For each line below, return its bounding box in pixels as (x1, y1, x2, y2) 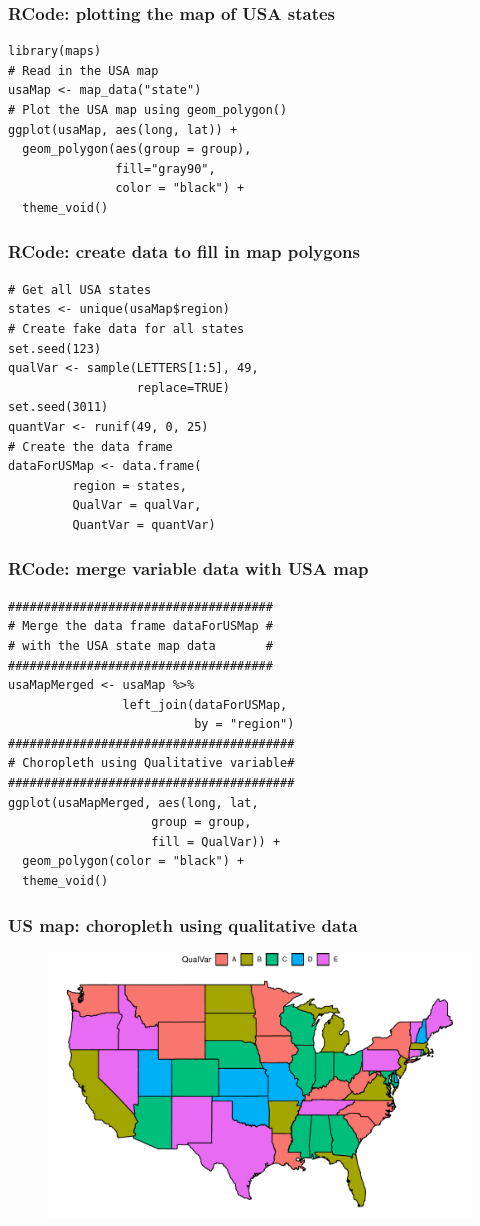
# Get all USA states (8, 282, 152, 297)
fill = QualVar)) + (151, 834, 281, 849)
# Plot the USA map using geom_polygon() (8, 103, 288, 117)
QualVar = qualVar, (72, 498, 202, 513)
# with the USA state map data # (8, 638, 273, 653)
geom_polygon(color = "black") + (22, 854, 245, 869)
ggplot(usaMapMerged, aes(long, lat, (8, 795, 259, 810)
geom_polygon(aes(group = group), (22, 142, 252, 157)
